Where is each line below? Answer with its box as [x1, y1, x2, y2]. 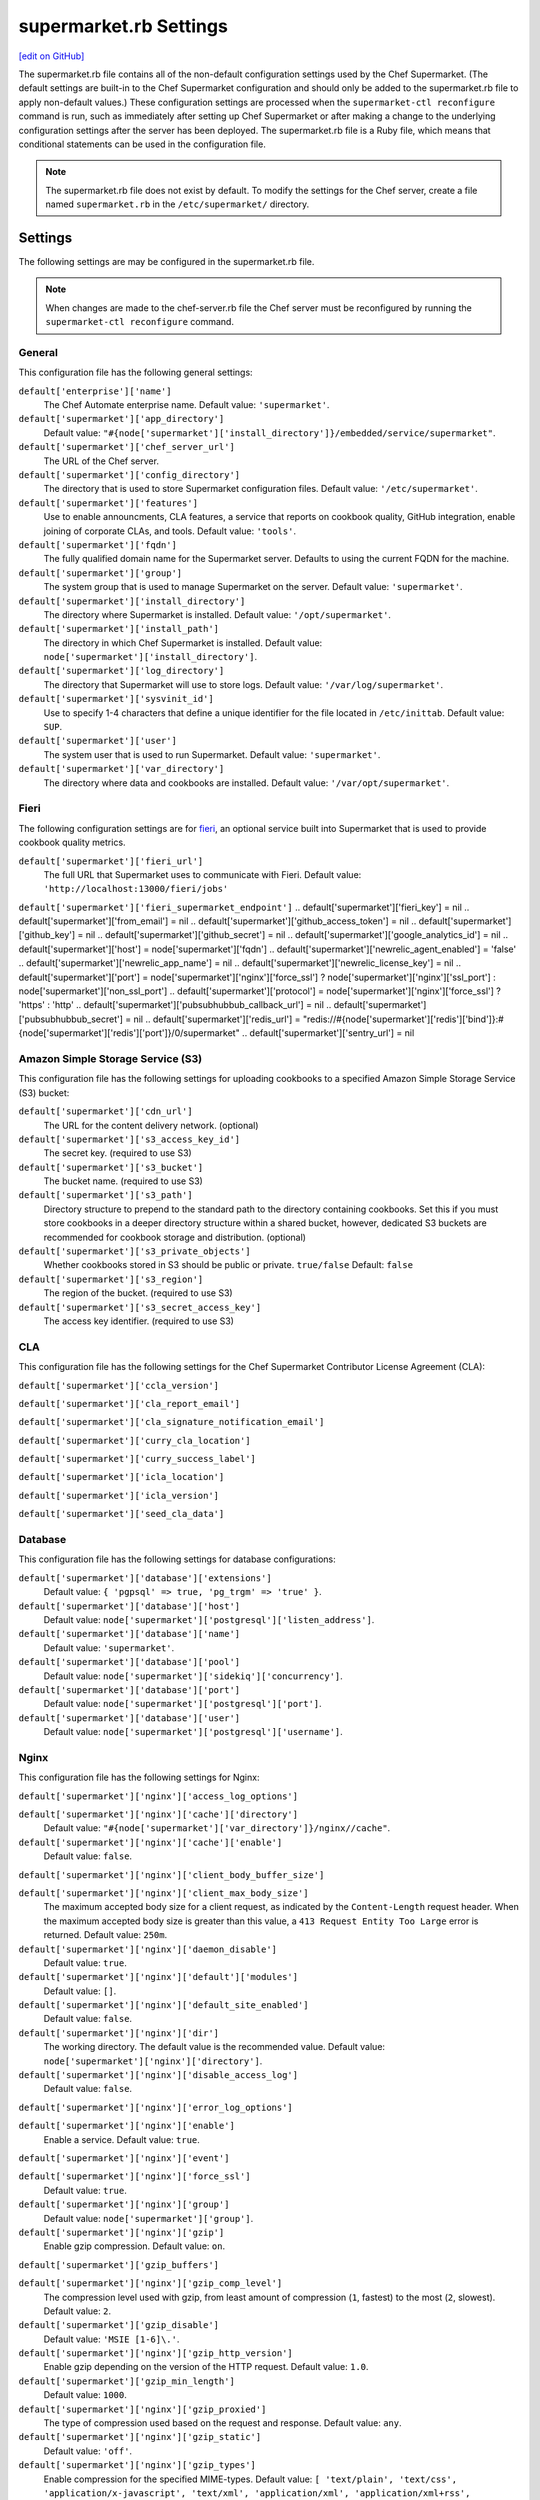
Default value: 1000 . [43, 2389, 127, 2401]
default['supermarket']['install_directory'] [18, 595, 246, 607]
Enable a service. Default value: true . [43, 2133, 200, 2145]
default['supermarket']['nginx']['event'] [18, 2153, 230, 2164]
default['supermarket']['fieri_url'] [18, 855, 204, 867]
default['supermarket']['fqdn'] [18, 539, 177, 550]
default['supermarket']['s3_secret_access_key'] [18, 1301, 262, 1313]
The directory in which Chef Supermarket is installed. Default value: [43, 636, 323, 649]
